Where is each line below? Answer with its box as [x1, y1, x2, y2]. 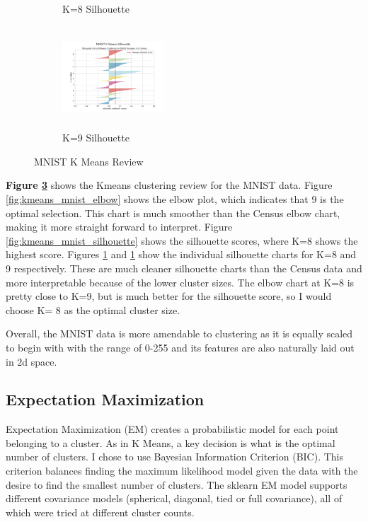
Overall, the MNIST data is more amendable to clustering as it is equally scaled [6, 326, 353, 341]
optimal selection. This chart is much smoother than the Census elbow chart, [6, 205, 340, 220]
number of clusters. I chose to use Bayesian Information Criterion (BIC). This [6, 449, 344, 464]
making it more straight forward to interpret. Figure [6, 219, 233, 234]
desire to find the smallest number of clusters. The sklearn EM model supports [6, 477, 347, 492]
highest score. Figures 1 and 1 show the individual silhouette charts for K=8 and [6, 247, 357, 262]
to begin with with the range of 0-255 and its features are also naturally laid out [6, 340, 355, 354]
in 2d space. [6, 354, 57, 369]
